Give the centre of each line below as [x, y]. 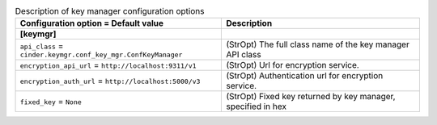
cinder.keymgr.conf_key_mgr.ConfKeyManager [101, 54]
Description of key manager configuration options [110, 11]
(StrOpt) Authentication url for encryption [305, 76]
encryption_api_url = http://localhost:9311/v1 [108, 65]
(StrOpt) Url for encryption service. [293, 65]
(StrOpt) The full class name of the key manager [318, 44]
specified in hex [257, 106]
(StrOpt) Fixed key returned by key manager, [311, 97]
